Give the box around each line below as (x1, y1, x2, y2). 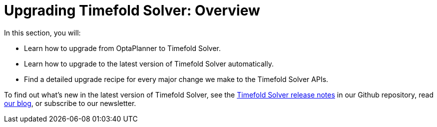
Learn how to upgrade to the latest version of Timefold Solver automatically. (24, 59, 274, 68)
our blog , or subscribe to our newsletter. (4, 98, 136, 107)
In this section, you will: (4, 28, 81, 37)
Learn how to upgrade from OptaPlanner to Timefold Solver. (24, 43, 221, 52)
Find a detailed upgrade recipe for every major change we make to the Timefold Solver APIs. (24, 74, 329, 83)
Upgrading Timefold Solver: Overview (4, 2, 260, 19)
